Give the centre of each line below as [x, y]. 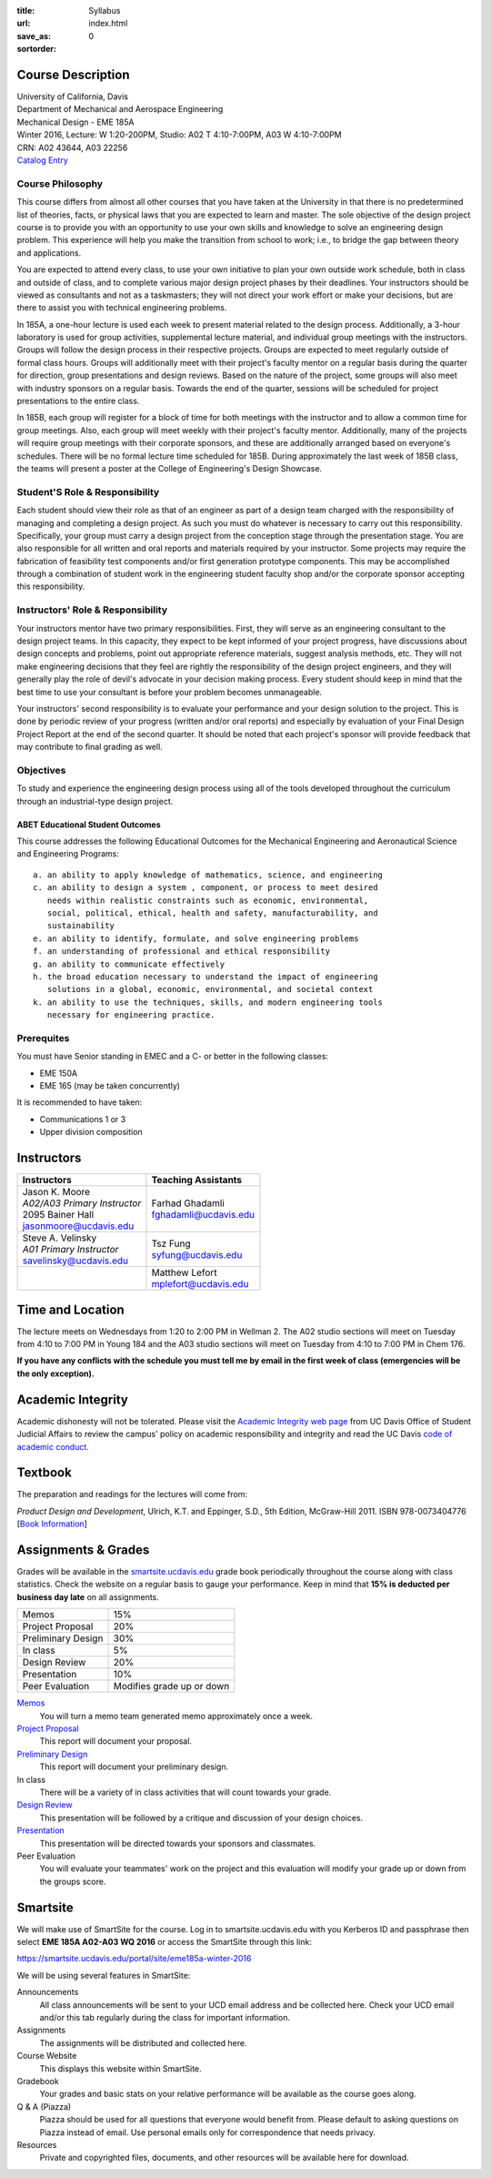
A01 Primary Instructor [70, 1250]
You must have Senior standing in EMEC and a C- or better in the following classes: [173, 1057]
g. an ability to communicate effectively [129, 964]
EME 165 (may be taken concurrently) [110, 1086]
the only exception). [55, 1373]
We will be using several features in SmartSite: [104, 1975]
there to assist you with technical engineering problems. [122, 308]
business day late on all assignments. [88, 1596]
